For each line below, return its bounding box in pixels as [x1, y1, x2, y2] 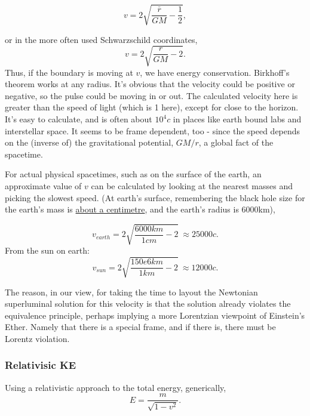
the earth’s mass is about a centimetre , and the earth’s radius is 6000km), [5, 203, 275, 215]
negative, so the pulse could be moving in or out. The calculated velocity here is [5, 89, 298, 101]
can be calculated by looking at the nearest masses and [91, 180, 293, 192]
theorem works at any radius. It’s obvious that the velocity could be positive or [5, 78, 295, 90]
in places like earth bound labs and [173, 113, 302, 125]
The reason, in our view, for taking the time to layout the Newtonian [5, 285, 258, 298]
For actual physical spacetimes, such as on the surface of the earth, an [5, 168, 262, 180]
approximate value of [5, 180, 82, 192]
